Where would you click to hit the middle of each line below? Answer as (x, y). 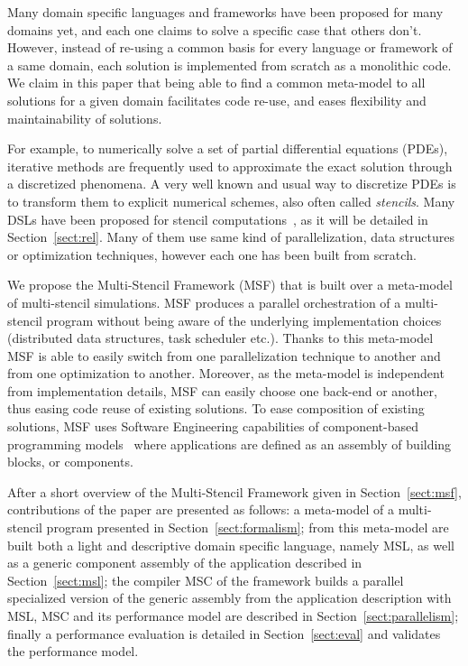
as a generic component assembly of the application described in (185, 563)
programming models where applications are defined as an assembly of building (229, 444)
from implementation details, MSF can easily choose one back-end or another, (222, 390)
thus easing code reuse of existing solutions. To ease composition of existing (216, 408)
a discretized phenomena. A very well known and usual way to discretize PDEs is (232, 184)
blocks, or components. (70, 462)
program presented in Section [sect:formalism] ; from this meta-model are (248, 527)
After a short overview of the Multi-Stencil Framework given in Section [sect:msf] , (234, 491)
